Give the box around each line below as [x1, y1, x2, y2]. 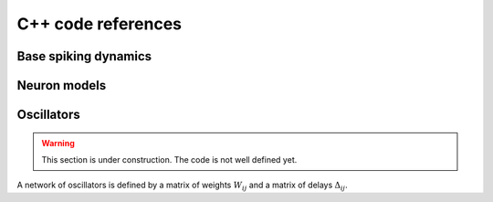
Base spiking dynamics [16, 48, 152, 64]
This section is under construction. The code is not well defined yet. [41, 154, 298, 165]
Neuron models [16, 78, 107, 93]
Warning [41, 137, 75, 148]
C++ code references [16, 14, 183, 34]
